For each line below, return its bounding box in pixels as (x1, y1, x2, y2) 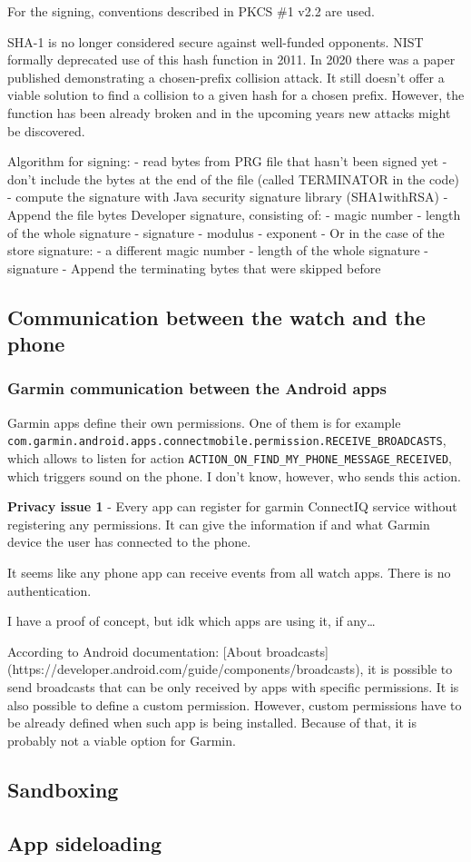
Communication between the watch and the (7, 302, 426, 331)
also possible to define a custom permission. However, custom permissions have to (7, 695, 462, 714)
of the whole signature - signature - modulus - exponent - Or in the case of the (7, 223, 445, 242)
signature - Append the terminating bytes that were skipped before (7, 258, 381, 277)
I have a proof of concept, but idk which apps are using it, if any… (7, 611, 376, 630)
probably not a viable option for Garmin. (7, 730, 236, 749)
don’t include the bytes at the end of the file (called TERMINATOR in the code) (7, 169, 460, 188)
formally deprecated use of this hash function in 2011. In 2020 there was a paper (7, 50, 456, 69)
